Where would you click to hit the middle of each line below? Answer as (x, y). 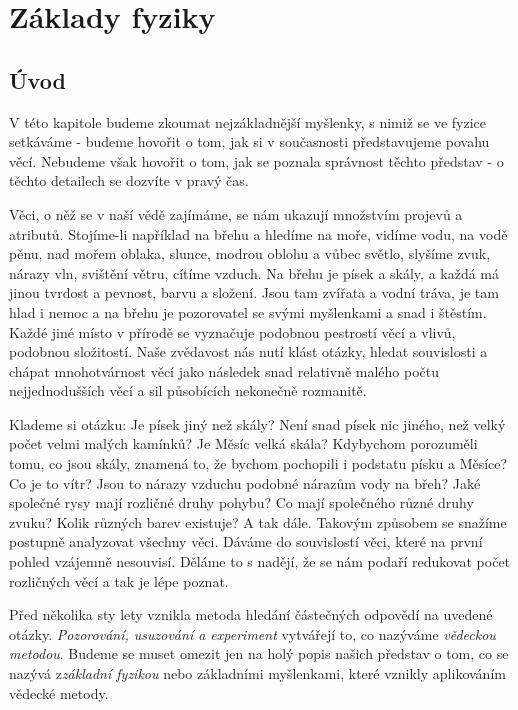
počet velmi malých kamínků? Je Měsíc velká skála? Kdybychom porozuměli (243, 443)
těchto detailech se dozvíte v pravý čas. (129, 180)
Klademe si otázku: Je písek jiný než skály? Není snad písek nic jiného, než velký (257, 423)
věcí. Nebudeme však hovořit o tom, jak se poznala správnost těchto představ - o (256, 160)
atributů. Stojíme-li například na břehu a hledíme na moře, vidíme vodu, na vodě (258, 233)
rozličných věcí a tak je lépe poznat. (119, 580)
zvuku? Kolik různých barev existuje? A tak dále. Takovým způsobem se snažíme (258, 521)
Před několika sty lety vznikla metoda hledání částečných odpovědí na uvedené (251, 614)
